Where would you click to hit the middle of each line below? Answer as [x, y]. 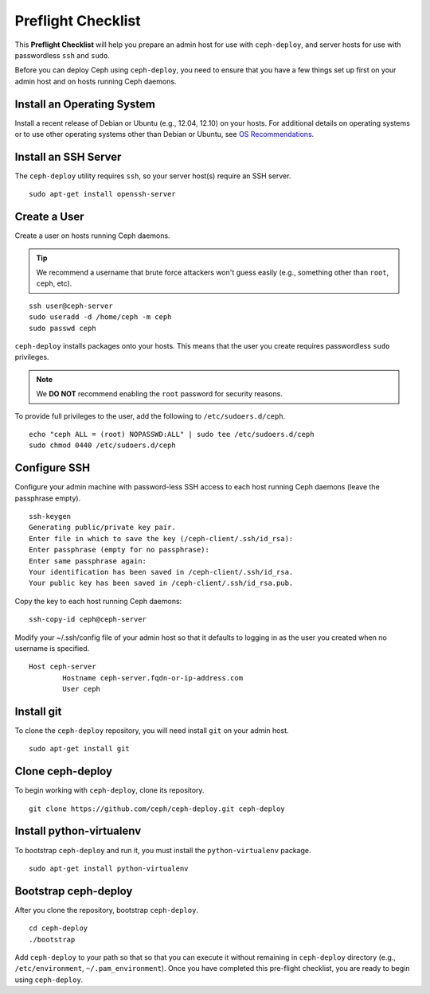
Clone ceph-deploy [64, 772]
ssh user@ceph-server [71, 306]
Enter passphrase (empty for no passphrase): [119, 550]
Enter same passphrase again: [88, 561]
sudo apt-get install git [80, 749]
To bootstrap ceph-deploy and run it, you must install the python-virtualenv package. [163, 850]
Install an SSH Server [68, 156]
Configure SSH [53, 468]
